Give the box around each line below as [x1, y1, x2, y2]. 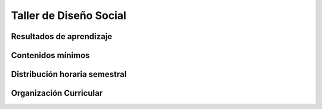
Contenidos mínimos [11, 50, 90, 60]
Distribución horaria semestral [11, 69, 127, 79]
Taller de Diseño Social [11, 9, 126, 22]
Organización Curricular [11, 88, 103, 98]
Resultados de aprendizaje [11, 31, 113, 41]
